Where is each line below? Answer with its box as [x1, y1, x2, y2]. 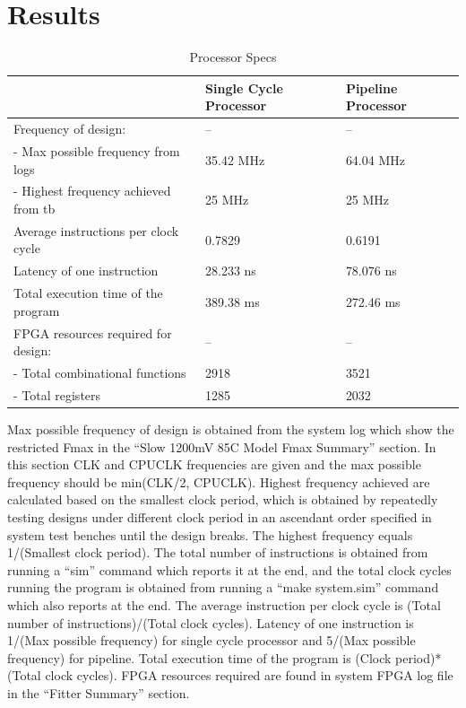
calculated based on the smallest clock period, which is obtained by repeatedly [7, 490, 438, 509]
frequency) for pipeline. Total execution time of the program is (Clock [7, 648, 392, 667]
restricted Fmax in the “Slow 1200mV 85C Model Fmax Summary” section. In [7, 437, 436, 456]
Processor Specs [189, 48, 277, 66]
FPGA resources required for [13, 323, 172, 342]
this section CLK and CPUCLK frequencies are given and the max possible [7, 455, 421, 474]
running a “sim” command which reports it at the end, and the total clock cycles [7, 560, 452, 579]
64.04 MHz [345, 150, 405, 169]
